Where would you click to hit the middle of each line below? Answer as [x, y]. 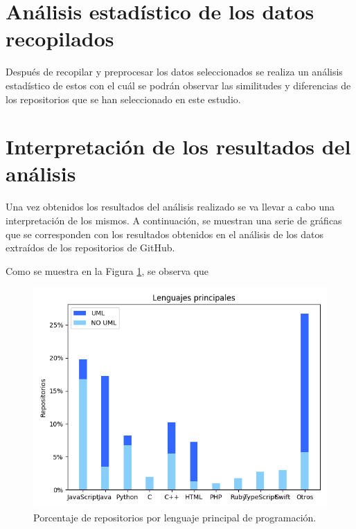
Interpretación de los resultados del [178, 146]
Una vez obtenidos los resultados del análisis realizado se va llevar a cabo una [170, 207]
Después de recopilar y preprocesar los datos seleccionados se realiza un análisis [174, 72]
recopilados [60, 38]
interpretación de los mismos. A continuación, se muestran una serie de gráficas [174, 220]
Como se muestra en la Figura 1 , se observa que [107, 270]
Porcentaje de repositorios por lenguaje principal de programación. [175, 517]
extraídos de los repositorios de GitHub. [90, 248]
